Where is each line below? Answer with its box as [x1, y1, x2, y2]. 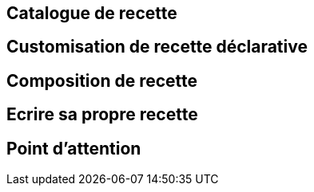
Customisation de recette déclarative [6, 37, 308, 57]
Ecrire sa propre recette [6, 104, 198, 125]
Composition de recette [6, 70, 198, 91]
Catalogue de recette [6, 3, 177, 23]
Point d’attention [6, 138, 141, 159]
